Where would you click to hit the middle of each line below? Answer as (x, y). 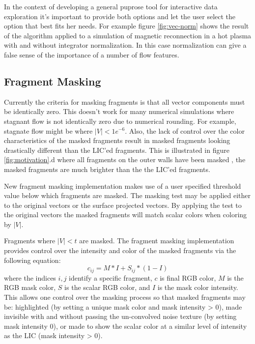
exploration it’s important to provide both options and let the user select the (120, 16)
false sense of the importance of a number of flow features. (92, 54)
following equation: (32, 260)
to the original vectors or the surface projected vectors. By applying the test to (123, 205)
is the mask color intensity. (198, 287)
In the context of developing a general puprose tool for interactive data (111, 6)
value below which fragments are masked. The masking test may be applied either (127, 195)
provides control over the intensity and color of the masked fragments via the (120, 250)
